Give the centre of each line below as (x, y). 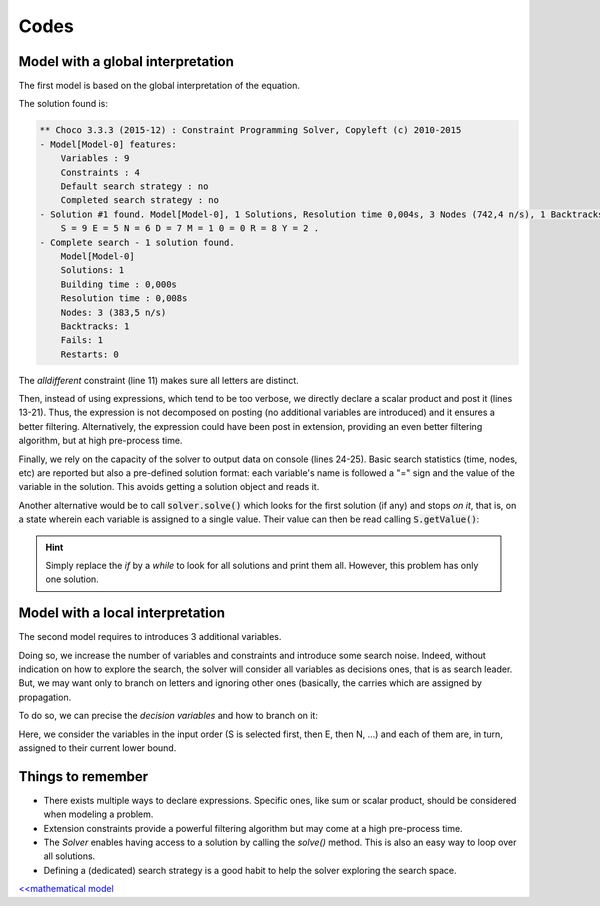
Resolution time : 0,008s (124, 298)
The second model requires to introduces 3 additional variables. (150, 637)
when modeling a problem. (98, 814)
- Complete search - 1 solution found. (137, 242)
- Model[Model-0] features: (108, 144)
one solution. (72, 579)
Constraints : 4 (100, 172)
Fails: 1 (82, 340)
